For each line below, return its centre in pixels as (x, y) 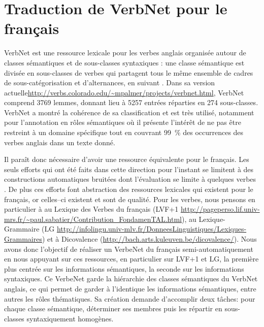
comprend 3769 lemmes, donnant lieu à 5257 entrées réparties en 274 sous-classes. (131, 102)
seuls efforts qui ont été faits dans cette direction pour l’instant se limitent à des (129, 169)
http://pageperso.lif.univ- (220, 209)
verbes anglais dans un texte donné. (60, 142)
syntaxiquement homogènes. (70, 318)
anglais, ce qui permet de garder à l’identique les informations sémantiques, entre (130, 288)
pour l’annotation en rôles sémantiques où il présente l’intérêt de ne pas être (123, 122)
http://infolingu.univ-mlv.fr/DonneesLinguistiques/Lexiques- (152, 229)
